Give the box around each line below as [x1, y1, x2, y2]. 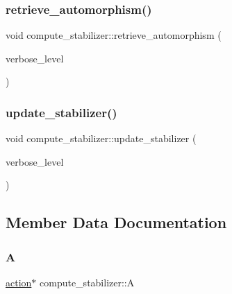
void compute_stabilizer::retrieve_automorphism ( [6, 28, 222, 42]
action [6, 275, 32, 289]
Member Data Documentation [6, 211, 227, 233]
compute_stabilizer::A [40, 275, 135, 289]
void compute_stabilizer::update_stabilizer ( [6, 131, 197, 146]
